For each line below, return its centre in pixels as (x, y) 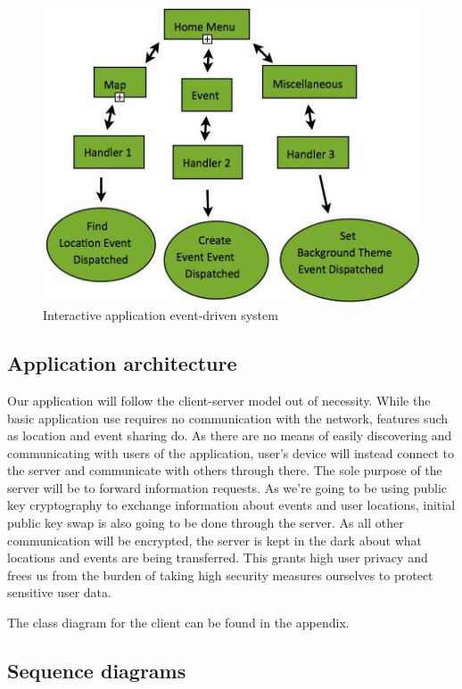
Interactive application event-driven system (161, 315)
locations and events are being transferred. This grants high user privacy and (218, 558)
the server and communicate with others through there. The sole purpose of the (225, 470)
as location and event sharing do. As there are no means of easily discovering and (230, 435)
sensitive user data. (59, 592)
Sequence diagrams (97, 671)
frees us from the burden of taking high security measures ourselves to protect (220, 574)
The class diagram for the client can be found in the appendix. (178, 623)
